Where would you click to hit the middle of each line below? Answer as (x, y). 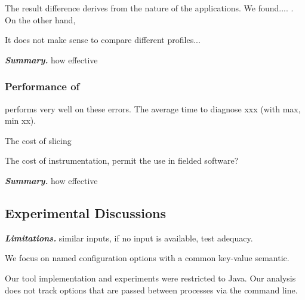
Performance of (42, 86)
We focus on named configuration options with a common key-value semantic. (147, 258)
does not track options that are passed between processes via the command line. (151, 290)
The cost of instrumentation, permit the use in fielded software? (122, 160)
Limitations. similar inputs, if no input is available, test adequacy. (129, 238)
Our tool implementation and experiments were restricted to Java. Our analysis (150, 278)
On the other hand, (40, 19)
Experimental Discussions (85, 212)
